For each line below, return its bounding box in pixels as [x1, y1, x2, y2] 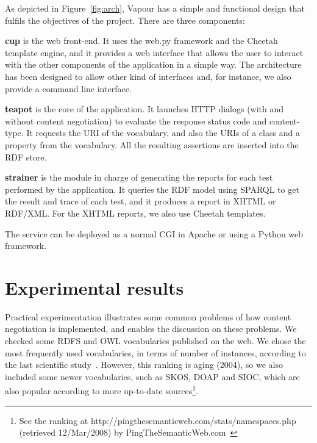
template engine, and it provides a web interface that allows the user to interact [5, 46, 304, 59]
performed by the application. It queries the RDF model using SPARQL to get [5, 182, 299, 195]
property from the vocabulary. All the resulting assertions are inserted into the [5, 138, 299, 151]
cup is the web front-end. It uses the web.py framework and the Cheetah [5, 34, 278, 47]
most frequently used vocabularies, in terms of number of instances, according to [5, 346, 306, 359]
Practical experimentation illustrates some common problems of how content [5, 310, 291, 323]
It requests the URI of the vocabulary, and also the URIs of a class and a [26, 126, 300, 139]
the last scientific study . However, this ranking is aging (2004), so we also [5, 358, 283, 371]
